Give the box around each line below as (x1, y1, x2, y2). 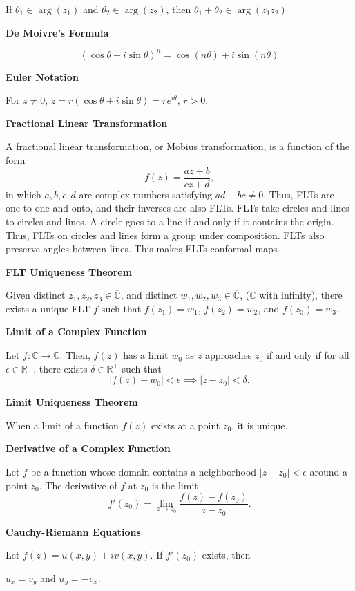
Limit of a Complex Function (6, 324, 147, 339)
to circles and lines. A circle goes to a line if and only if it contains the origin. (6, 214, 334, 228)
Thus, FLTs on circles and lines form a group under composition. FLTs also (6, 227, 325, 242)
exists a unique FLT (6, 301, 90, 315)
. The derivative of (39, 478, 117, 492)
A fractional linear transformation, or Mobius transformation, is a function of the (6, 139, 350, 153)
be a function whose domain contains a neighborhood (30, 465, 257, 479)
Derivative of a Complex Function (6, 441, 171, 456)
